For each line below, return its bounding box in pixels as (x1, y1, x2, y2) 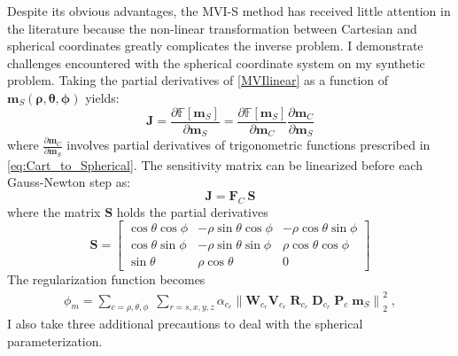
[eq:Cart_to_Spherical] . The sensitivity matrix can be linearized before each (7, 155, 423, 174)
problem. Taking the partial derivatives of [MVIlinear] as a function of (7, 71, 389, 89)
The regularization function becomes (7, 270, 206, 289)
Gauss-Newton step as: (7, 173, 131, 191)
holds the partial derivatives (116, 202, 268, 221)
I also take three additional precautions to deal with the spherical (7, 314, 363, 333)
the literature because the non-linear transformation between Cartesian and (7, 19, 417, 37)
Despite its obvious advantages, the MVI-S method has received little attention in (7, 2, 451, 19)
